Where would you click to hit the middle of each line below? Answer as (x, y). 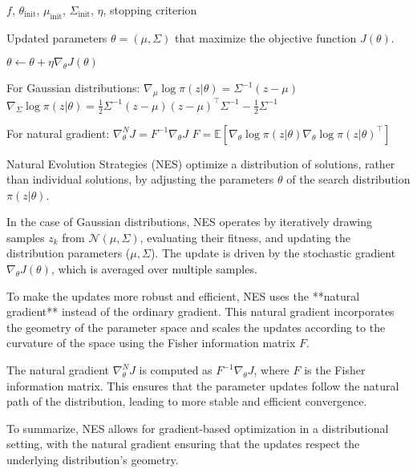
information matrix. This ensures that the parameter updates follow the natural (203, 385)
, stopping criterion (150, 10)
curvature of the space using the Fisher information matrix (151, 343)
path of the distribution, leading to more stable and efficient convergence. (187, 401)
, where (271, 370)
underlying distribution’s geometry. (93, 460)
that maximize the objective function (266, 37)
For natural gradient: (58, 133)
